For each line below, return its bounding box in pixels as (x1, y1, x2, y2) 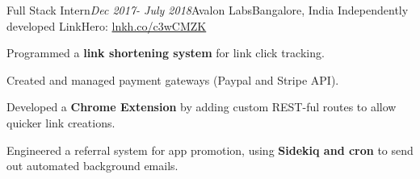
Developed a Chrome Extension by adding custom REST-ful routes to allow (6, 98, 397, 115)
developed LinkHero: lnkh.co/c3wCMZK (6, 17, 207, 34)
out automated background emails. (6, 157, 178, 174)
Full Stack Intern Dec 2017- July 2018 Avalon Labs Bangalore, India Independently (6, 2, 409, 18)
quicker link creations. (6, 114, 115, 131)
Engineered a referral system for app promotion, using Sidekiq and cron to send (6, 141, 414, 158)
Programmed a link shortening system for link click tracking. (6, 44, 325, 61)
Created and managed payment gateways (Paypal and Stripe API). (6, 71, 339, 88)
